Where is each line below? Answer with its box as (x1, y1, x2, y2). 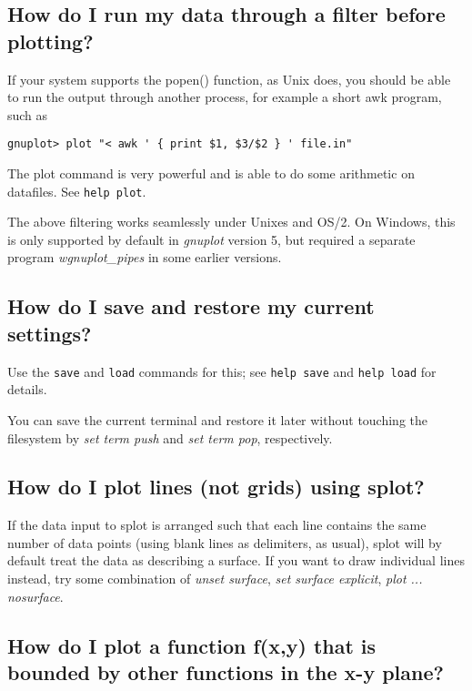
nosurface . (7, 586, 64, 605)
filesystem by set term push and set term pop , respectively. (7, 428, 333, 447)
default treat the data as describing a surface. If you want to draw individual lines (7, 551, 465, 570)
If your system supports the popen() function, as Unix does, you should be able (7, 69, 451, 88)
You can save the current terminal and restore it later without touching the (7, 410, 427, 429)
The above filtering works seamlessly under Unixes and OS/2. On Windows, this (7, 212, 456, 231)
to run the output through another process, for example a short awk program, (7, 87, 442, 107)
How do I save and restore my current (7, 292, 375, 320)
